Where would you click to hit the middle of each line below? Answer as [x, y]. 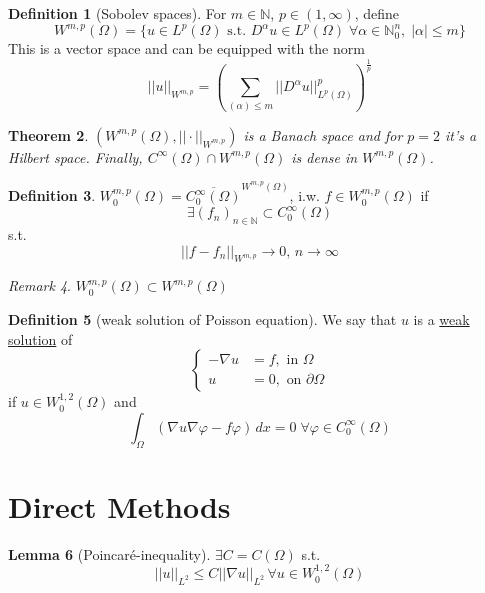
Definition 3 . [52, 195]
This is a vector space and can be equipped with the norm [186, 48]
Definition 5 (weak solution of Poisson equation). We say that [202, 319]
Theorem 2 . [48, 134]
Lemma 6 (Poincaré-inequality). [109, 553]
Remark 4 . [39, 285]
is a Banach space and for [323, 134]
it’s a [461, 134]
